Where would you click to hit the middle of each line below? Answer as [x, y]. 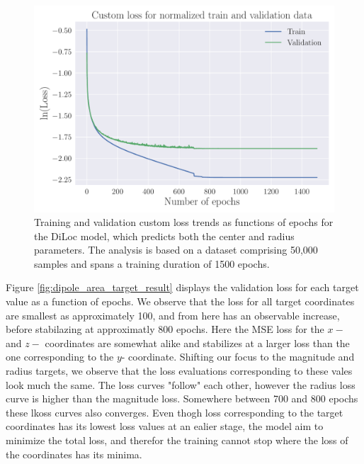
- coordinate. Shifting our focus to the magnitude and [238, 357]
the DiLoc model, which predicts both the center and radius [164, 236]
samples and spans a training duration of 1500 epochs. [152, 263]
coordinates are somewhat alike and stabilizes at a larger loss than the [197, 343]
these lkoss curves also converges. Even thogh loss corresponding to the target [175, 412]
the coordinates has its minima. [74, 454]
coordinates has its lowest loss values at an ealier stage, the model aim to [165, 426]
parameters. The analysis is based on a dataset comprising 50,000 [176, 250]
